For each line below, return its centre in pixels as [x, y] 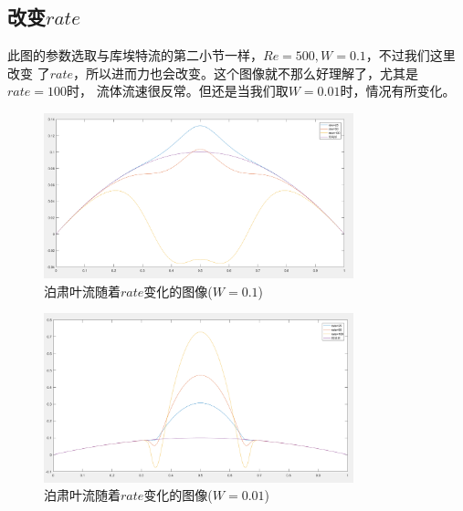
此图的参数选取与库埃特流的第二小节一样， [135, 55]
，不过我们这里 [410, 55]
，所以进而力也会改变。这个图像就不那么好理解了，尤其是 [246, 73]
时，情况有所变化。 [398, 91]
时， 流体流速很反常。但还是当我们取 [177, 91]
